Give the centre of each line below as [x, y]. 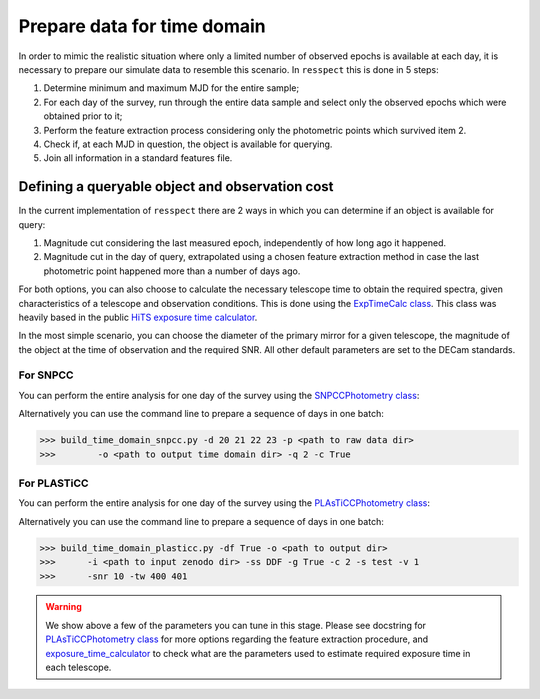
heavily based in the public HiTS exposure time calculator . [138, 317]
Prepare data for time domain [142, 26]
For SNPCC [46, 375]
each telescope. [78, 667]
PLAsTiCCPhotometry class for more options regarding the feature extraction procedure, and [237, 639]
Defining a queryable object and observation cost [176, 186]
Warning [63, 607]
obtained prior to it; [83, 116]
